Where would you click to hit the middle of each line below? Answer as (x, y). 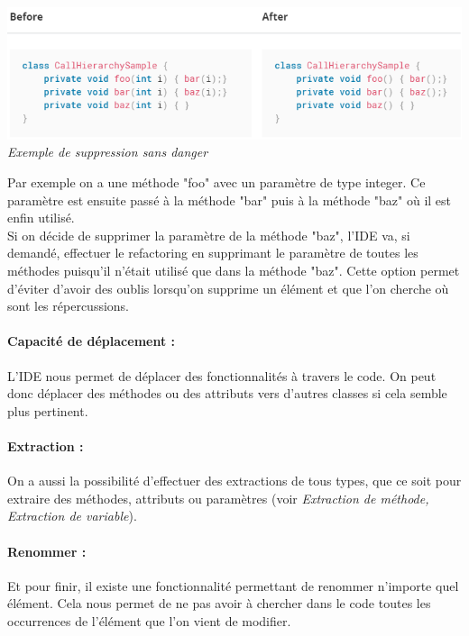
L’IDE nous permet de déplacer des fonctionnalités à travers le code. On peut (222, 375)
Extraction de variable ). (72, 516)
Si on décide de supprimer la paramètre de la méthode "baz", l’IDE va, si (209, 235)
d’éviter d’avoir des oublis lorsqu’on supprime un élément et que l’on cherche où (228, 288)
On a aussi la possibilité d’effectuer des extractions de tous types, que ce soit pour (234, 481)
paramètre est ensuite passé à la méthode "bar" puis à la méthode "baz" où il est (230, 200)
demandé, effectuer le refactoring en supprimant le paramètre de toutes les (213, 253)
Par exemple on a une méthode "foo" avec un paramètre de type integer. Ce (216, 182)
